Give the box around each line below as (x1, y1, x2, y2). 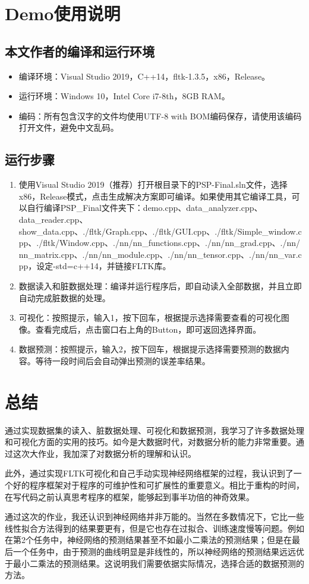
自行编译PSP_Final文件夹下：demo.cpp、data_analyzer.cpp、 (27, 201, 263, 214)
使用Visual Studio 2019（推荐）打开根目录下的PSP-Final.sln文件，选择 (18, 178, 288, 191)
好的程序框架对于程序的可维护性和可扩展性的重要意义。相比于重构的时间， (12, 478, 304, 491)
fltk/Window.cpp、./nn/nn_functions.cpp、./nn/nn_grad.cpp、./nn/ (43, 236, 300, 249)
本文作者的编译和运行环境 (5, 42, 154, 60)
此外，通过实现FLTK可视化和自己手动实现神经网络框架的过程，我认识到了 (5, 467, 294, 479)
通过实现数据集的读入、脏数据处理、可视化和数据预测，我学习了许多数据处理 (5, 424, 304, 436)
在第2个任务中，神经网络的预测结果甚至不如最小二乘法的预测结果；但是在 (5, 534, 292, 546)
